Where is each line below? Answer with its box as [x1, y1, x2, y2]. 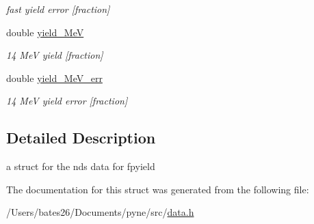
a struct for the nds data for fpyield [6, 159, 155, 173]
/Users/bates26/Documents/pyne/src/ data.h [6, 205, 194, 219]
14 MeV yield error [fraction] [6, 94, 128, 108]
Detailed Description [6, 127, 156, 148]
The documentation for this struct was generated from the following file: [6, 182, 309, 196]
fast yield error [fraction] [6, 2, 110, 16]
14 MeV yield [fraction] [6, 48, 103, 62]
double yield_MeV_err [6, 70, 103, 85]
